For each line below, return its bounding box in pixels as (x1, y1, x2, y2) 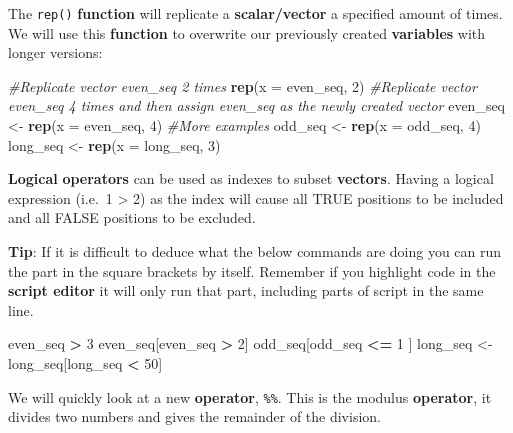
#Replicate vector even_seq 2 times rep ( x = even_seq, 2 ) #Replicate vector (8, 75, 477, 96)
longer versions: (8, 42, 103, 63)
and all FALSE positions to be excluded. (8, 207, 256, 228)
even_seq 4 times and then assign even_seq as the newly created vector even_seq (8, 95, 506, 116)
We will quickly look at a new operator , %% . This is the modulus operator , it (8, 386, 492, 407)
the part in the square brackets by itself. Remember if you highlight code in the (8, 260, 496, 281)
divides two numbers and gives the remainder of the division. (8, 406, 381, 427)
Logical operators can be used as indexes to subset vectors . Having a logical (8, 168, 494, 189)
